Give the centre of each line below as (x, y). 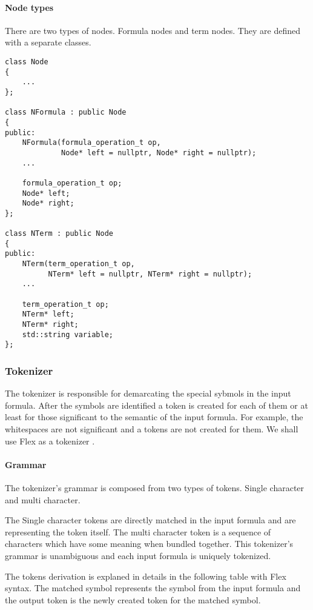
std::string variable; (68, 334)
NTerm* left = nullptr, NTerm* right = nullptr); (150, 274)
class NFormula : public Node (66, 112)
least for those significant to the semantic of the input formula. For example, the (154, 417)
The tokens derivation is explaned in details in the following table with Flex (146, 576)
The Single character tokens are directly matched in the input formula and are (150, 520)
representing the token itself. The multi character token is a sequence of (138, 531)
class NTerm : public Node (59, 234)
